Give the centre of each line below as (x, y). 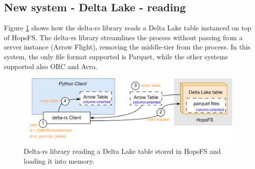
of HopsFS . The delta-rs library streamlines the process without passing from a (123, 37)
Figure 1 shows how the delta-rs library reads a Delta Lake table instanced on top (128, 28)
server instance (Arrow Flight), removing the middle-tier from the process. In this (127, 47)
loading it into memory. (59, 160)
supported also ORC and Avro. (51, 66)
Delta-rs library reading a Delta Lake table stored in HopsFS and (122, 151)
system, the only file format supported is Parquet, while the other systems (116, 56)
